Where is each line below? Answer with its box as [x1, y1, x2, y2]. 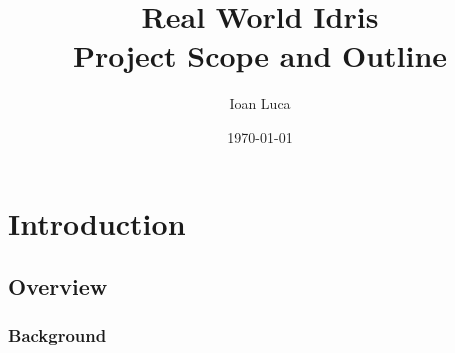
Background [8, 323, 107, 348]
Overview [8, 271, 108, 302]
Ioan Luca [229, 93, 291, 114]
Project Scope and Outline [72, 35, 448, 76]
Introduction [8, 202, 186, 243]
